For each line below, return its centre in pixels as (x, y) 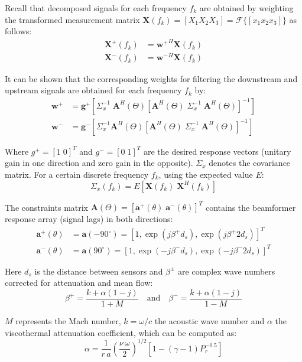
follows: (18, 31)
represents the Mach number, (68, 320)
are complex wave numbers (227, 271)
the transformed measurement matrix (72, 19)
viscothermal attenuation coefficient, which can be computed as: (121, 332)
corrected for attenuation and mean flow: (79, 283)
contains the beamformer (251, 207)
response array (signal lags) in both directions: (89, 219)
